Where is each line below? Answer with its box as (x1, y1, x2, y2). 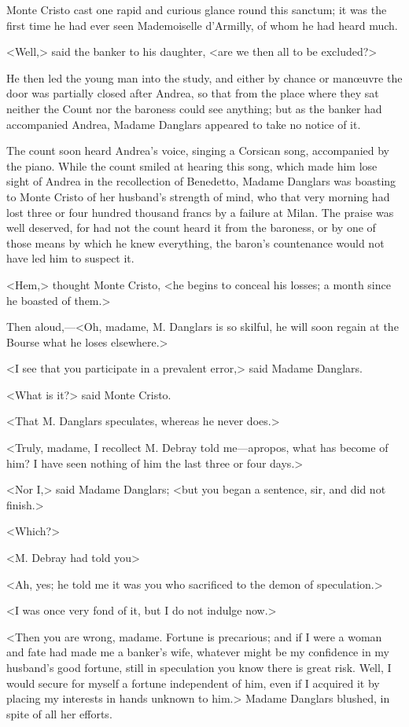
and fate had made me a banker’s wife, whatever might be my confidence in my (6, 644, 390, 660)
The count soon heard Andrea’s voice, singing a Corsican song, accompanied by (6, 142, 389, 159)
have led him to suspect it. (6, 250, 134, 266)
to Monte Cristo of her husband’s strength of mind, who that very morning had (6, 188, 390, 204)
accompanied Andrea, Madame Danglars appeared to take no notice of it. (6, 116, 361, 132)
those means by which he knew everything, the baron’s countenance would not (6, 234, 385, 251)
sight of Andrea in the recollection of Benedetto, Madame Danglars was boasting (6, 173, 396, 189)
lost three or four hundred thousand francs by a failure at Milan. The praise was (6, 204, 394, 220)
